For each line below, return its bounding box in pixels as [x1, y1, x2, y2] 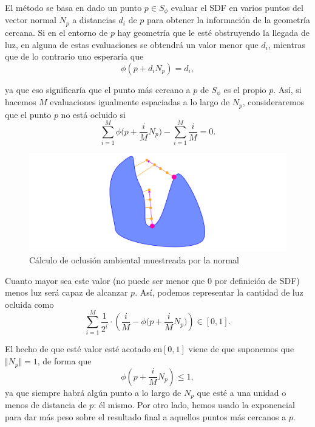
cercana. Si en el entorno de [5, 26, 108, 38]
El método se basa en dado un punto [5, 1, 142, 13]
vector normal [5, 13, 56, 26]
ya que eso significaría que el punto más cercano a [5, 83, 191, 95]
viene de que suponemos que [188, 342, 294, 355]
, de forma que [37, 355, 92, 367]
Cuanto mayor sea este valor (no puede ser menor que [5, 274, 205, 286]
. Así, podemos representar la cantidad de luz [135, 286, 303, 299]
